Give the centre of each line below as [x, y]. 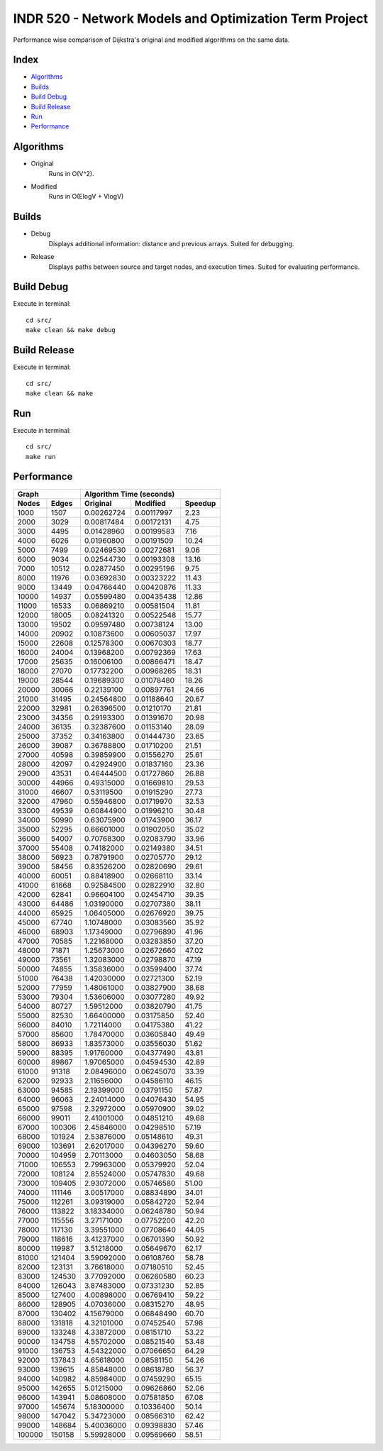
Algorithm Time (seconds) [129, 494]
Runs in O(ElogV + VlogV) [86, 197]
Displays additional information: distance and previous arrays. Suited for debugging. [171, 243]
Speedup [200, 503]
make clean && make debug [71, 330]
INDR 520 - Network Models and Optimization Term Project [190, 18]
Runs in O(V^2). [72, 173]
